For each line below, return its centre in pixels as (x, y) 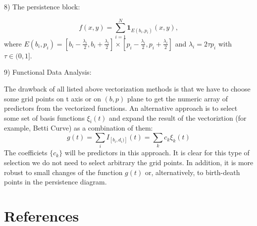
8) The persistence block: (42, 6)
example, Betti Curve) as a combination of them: (78, 128)
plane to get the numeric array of (178, 98)
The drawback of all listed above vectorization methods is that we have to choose (127, 88)
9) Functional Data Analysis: (48, 72)
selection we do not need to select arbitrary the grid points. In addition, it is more (129, 162)
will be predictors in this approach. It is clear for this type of (157, 153)
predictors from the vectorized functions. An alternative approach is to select (121, 108)
